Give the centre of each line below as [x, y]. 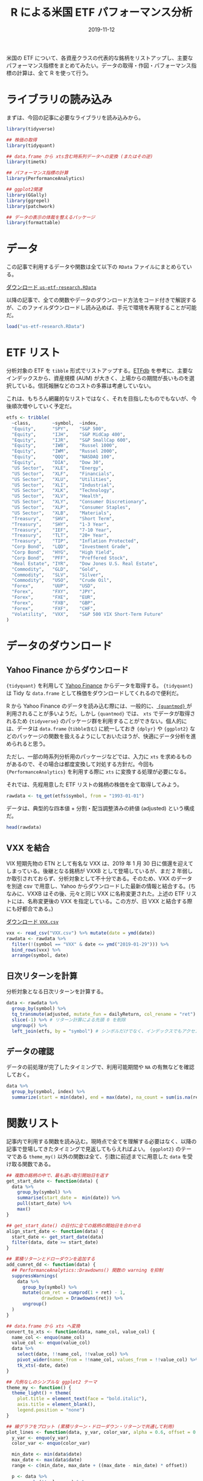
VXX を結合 [28, 847]
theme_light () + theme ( [41, 1393]
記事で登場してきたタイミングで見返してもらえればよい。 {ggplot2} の [94, 1149]
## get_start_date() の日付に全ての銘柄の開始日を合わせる [74, 1225]
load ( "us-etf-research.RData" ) [46, 327]
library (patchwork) [31, 206]
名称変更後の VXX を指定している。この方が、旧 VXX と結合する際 [110, 901]
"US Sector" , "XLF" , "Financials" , [63, 474]
